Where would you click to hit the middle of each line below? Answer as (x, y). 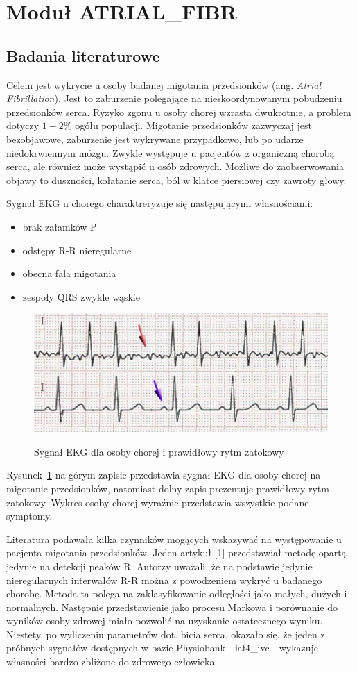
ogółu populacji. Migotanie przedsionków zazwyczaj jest (193, 125)
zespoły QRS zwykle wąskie (81, 296)
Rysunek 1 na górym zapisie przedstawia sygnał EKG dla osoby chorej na (164, 475)
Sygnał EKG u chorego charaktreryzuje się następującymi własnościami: (160, 203)
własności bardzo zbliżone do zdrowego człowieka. (112, 662)
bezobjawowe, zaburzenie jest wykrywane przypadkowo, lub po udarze (155, 139)
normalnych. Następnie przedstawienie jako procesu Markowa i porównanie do (172, 607)
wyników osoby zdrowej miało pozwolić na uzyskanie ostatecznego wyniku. (165, 621)
